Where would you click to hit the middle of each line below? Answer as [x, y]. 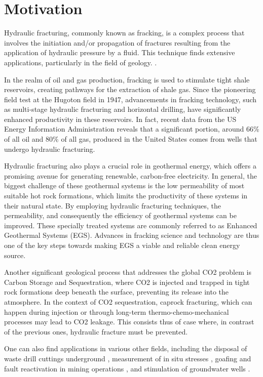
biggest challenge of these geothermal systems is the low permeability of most [124, 185]
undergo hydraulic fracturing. [50, 149]
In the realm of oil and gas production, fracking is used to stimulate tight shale [127, 79]
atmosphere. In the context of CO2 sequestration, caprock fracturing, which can [128, 301]
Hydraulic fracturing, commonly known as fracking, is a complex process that [124, 33]
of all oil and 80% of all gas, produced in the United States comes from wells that [131, 139]
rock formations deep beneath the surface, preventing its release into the [117, 292]
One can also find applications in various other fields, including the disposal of [126, 348]
